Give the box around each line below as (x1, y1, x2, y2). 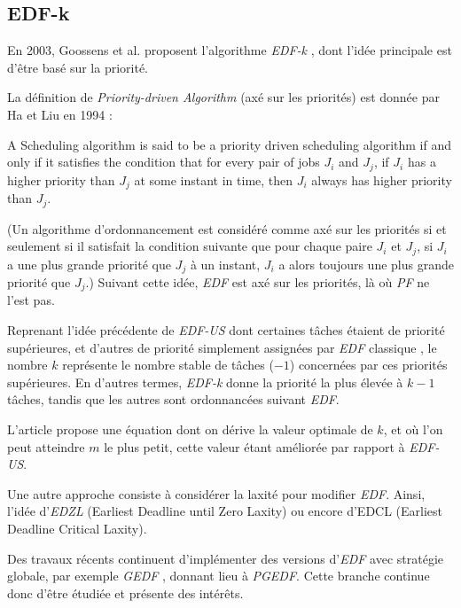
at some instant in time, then (134, 170, 293, 189)
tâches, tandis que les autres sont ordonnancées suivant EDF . (7, 390, 340, 409)
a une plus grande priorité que (7, 254, 171, 273)
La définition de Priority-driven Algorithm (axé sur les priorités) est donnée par (7, 88, 440, 106)
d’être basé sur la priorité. (7, 58, 148, 76)
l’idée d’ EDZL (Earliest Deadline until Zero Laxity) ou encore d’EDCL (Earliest (7, 502, 443, 520)
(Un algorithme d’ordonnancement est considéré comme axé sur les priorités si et (7, 219, 447, 238)
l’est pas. (7, 291, 55, 309)
